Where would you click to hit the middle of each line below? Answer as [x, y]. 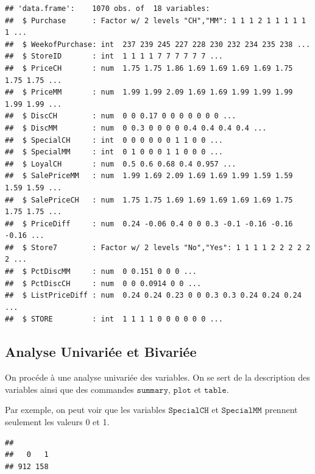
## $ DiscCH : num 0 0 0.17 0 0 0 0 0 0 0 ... [121, 116]
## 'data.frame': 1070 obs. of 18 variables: [108, 9]
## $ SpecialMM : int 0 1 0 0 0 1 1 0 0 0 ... [114, 152]
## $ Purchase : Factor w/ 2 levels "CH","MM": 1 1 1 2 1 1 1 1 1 [155, 20]
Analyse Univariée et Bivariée [101, 352]
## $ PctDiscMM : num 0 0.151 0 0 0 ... [101, 272]
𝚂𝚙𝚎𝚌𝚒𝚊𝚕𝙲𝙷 [189, 411]
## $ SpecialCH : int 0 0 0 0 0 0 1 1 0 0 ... [114, 140]
